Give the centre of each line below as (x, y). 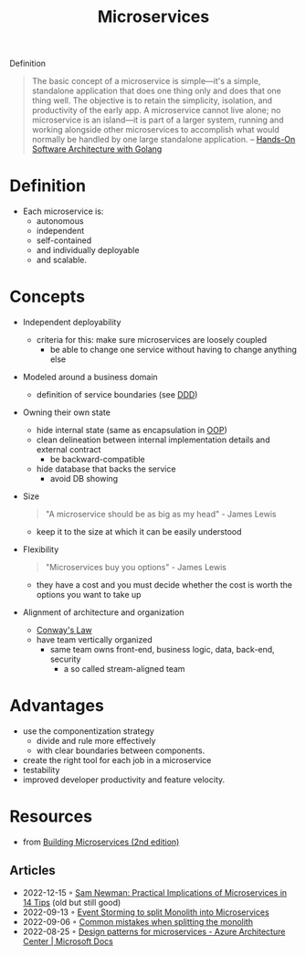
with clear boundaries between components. (121, 750)
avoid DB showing (84, 479)
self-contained (64, 240)
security (65, 659)
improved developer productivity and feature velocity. (124, 780)
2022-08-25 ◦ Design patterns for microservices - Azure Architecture (154, 931)
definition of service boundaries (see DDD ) (117, 395)
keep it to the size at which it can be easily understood (139, 532)
